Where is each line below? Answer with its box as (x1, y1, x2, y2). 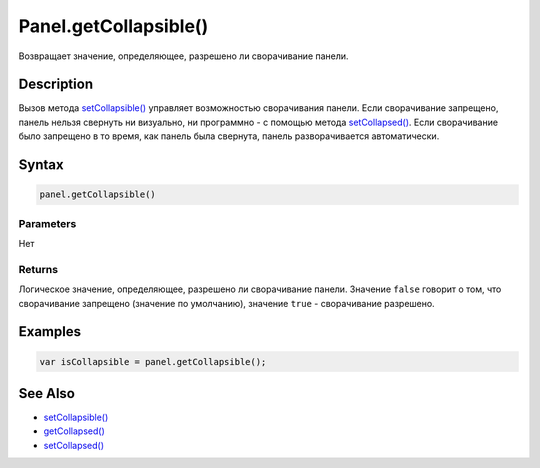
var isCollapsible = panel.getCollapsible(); (39, 356, 267, 367)
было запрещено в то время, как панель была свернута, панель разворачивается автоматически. (18, 130, 440, 142)
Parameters (18, 216, 77, 230)
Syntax (18, 156, 64, 174)
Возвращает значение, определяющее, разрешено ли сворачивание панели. (18, 50, 349, 62)
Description (18, 76, 94, 93)
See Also (18, 385, 75, 402)
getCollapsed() (43, 425, 105, 437)
